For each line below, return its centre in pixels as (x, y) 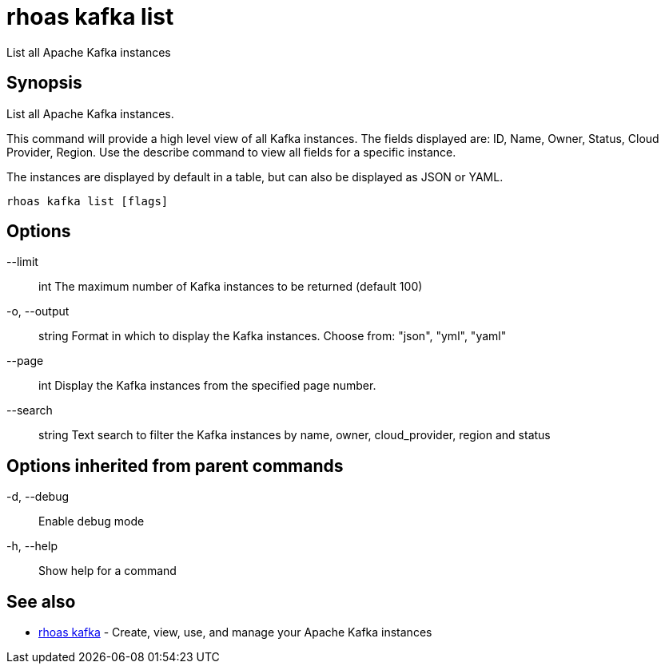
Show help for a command (108, 571)
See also (41, 601)
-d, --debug (38, 497)
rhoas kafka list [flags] (88, 201)
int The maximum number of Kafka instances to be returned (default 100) (231, 287)
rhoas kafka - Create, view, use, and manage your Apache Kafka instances (235, 632)
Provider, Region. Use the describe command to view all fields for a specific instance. (231, 152)
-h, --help (32, 546)
